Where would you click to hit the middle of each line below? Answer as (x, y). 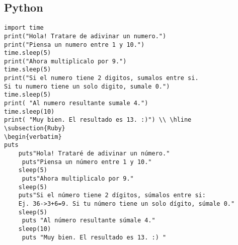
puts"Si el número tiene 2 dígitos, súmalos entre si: (112, 195)
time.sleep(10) (29, 111)
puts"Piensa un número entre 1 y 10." (87, 162)
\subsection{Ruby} (35, 129)
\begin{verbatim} (33, 137)
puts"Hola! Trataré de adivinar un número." (94, 154)
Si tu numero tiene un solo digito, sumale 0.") (87, 86)
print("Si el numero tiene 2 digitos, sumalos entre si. (101, 78)
